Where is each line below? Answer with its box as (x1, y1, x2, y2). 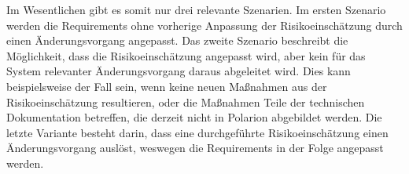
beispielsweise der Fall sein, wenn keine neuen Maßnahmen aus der (6, 78, 327, 94)
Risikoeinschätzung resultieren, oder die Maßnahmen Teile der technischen (6, 93, 365, 110)
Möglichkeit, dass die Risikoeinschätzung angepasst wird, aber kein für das (6, 47, 366, 63)
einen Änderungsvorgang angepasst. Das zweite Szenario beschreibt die (6, 32, 348, 49)
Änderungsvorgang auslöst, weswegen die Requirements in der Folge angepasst (6, 140, 384, 156)
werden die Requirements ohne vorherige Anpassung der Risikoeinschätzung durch (6, 16, 403, 33)
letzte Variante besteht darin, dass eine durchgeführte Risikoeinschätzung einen (6, 124, 389, 140)
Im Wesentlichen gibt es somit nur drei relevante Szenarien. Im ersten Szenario (6, 2, 386, 17)
